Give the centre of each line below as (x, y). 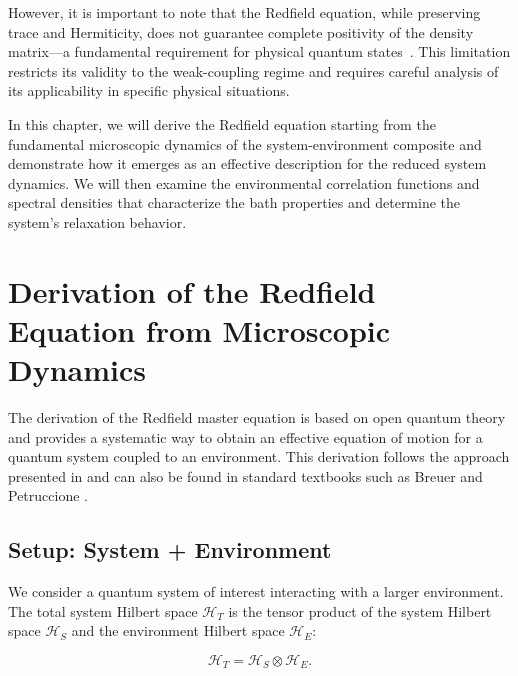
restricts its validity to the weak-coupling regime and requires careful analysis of (253, 70)
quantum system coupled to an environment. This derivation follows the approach (259, 456)
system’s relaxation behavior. (97, 221)
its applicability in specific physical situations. (149, 90)
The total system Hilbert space (103, 610)
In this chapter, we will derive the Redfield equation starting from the (222, 123)
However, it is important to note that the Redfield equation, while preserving (244, 12)
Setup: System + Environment (170, 549)
